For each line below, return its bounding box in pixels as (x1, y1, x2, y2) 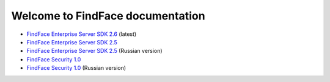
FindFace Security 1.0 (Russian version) (26, 64, 127, 72)
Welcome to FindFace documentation (11, 9, 205, 22)
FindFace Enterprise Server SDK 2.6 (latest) (26, 30, 137, 38)
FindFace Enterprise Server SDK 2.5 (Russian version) (26, 47, 163, 55)
